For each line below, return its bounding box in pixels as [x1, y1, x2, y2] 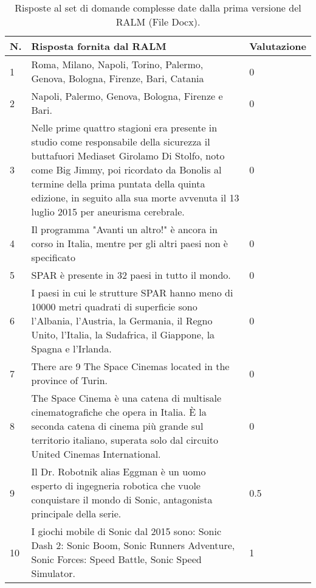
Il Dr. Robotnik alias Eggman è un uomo [31, 464, 206, 478]
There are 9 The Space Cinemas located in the [31, 359, 230, 373]
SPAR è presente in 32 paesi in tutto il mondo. [31, 268, 231, 282]
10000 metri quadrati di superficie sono [31, 299, 197, 313]
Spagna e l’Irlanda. [31, 341, 112, 355]
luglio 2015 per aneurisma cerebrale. [31, 205, 185, 219]
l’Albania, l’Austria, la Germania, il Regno [31, 313, 213, 327]
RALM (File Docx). [115, 15, 201, 29]
